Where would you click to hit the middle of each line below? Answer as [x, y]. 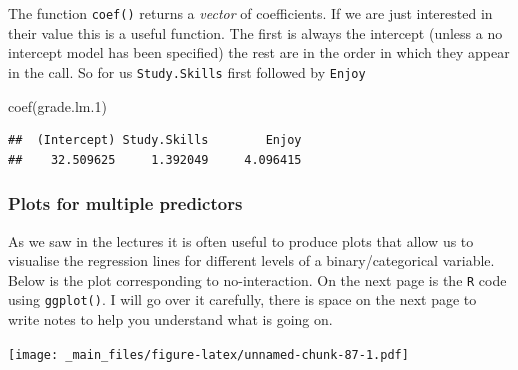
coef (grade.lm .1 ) [57, 105]
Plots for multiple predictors [125, 203]
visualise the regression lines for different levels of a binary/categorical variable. [251, 260]
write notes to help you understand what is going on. [170, 319]
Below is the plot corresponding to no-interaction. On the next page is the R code [257, 279]
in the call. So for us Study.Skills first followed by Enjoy [187, 71]
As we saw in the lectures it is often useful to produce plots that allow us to [241, 240]
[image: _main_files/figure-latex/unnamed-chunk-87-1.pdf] [208, 354]
